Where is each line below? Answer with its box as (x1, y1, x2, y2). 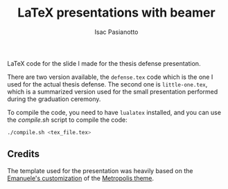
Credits (7, 148, 40, 160)
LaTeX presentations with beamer (17, 5, 216, 21)
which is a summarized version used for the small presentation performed (7, 87, 218, 96)
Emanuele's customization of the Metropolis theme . (7, 174, 155, 182)
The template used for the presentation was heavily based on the (7, 166, 193, 174)
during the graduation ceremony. (7, 95, 101, 103)
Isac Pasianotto (94, 28, 139, 36)
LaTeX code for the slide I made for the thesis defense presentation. (7, 59, 201, 67)
